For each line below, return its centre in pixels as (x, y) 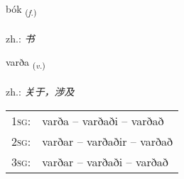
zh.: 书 (20, 38)
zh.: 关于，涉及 (40, 92)
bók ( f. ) (21, 10)
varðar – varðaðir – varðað (107, 141)
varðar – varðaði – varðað (105, 161)
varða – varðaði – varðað (103, 120)
